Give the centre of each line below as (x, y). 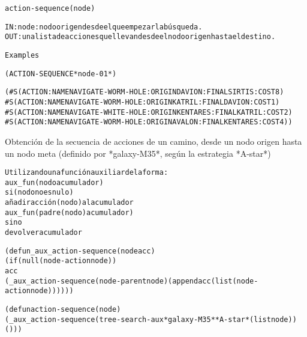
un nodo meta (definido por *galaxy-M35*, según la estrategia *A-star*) (138, 153)
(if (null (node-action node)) (61, 261)
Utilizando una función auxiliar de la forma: (87, 173)
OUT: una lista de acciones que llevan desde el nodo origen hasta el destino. (140, 37)
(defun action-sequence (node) (63, 309)
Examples (22, 55)
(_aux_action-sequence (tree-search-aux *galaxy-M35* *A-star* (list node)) (151, 319)
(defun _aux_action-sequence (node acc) (80, 251)
